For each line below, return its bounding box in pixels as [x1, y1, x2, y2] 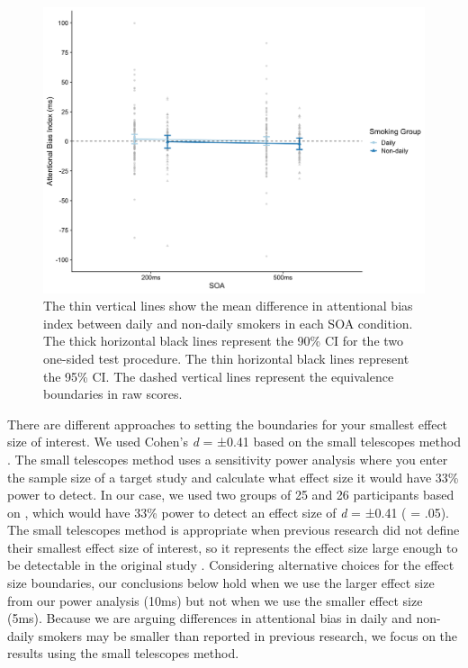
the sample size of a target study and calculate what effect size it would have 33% [7, 467, 459, 486]
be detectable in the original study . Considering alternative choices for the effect [7, 555, 454, 574]
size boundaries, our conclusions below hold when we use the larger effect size [7, 573, 435, 592]
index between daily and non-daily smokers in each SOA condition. [43, 313, 413, 332]
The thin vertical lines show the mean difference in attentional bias [43, 296, 413, 315]
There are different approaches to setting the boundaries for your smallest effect [7, 414, 448, 433]
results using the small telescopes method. [7, 644, 239, 663]
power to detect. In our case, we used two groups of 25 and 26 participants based [7, 485, 454, 504]
